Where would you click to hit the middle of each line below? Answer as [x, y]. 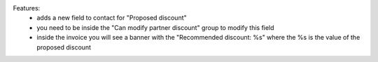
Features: [27, 8]
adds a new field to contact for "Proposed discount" [112, 18]
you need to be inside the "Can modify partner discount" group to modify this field [155, 27]
